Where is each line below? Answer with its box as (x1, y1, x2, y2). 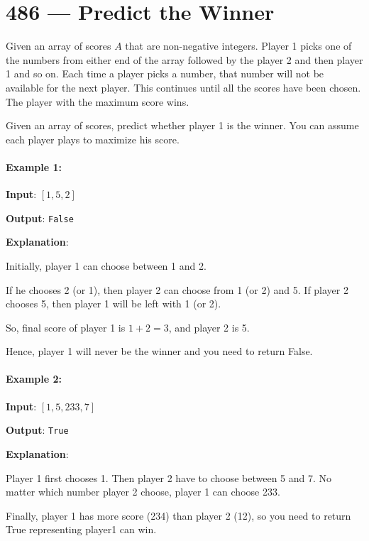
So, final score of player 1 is (6, 319, 126, 334)
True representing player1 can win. (6, 522, 157, 537)
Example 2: (6, 371, 62, 386)
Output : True (6, 422, 69, 437)
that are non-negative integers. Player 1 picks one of (125, 38, 352, 53)
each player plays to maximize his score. (6, 131, 180, 146)
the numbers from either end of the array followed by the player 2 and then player (6, 52, 363, 67)
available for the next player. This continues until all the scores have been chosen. (6, 80, 361, 94)
